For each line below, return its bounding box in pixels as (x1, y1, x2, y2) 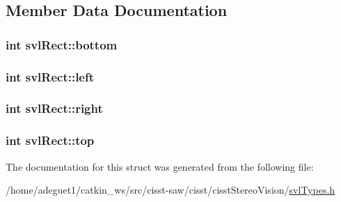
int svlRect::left (6, 68, 95, 85)
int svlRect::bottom (6, 36, 118, 53)
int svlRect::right (6, 100, 103, 117)
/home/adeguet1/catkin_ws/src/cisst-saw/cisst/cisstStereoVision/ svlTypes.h (6, 182, 335, 197)
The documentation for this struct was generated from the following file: (6, 159, 314, 173)
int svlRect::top (6, 132, 95, 149)
